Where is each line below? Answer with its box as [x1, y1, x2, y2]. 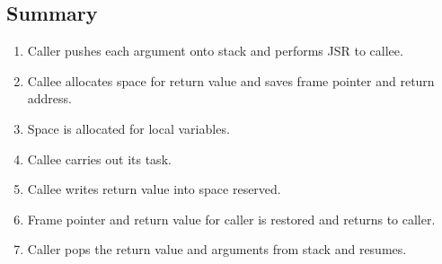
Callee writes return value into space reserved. [27, 180, 281, 198]
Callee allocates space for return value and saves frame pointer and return [27, 71, 435, 90]
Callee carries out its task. [27, 149, 172, 168]
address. [27, 89, 72, 108]
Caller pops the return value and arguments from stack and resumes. [27, 240, 407, 259]
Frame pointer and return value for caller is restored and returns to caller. [27, 209, 436, 228]
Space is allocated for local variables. [27, 119, 230, 137]
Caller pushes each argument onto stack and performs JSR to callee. [27, 41, 403, 60]
